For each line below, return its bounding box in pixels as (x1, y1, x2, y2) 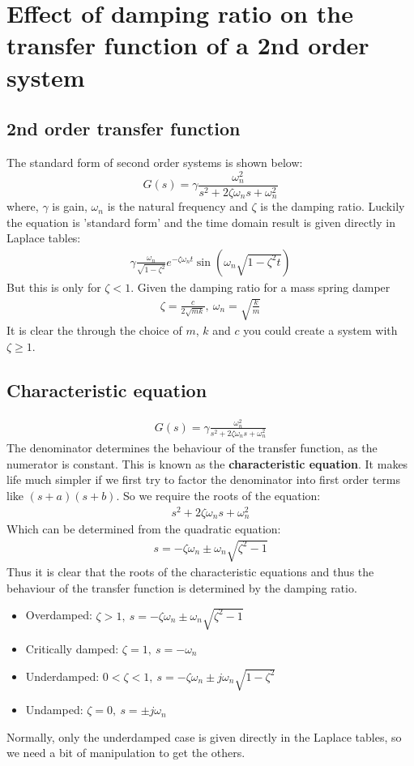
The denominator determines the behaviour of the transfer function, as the (6, 439, 378, 456)
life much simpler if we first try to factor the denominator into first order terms (6, 471, 400, 488)
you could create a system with (243, 322, 398, 339)
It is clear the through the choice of (6, 322, 182, 339)
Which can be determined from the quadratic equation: (6, 520, 281, 537)
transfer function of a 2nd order (6, 28, 369, 62)
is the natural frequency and (107, 198, 248, 215)
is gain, (52, 198, 87, 215)
